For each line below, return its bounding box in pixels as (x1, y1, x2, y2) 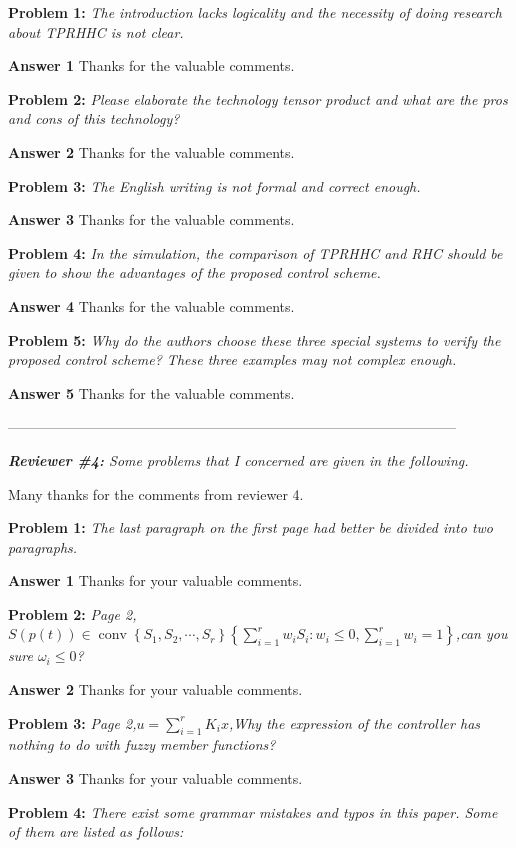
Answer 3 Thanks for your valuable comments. (8, 768, 303, 789)
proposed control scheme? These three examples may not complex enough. (8, 349, 457, 370)
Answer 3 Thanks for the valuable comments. (8, 209, 295, 230)
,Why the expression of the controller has (228, 712, 481, 733)
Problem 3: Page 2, (8, 712, 137, 733)
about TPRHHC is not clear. (8, 21, 184, 42)
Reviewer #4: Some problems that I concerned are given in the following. (8, 449, 469, 470)
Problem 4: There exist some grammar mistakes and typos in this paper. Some (8, 801, 498, 822)
